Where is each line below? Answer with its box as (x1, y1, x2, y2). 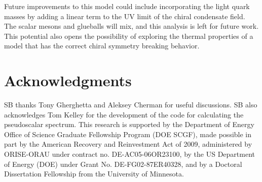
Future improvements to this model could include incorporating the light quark (4, 1, 250, 11)
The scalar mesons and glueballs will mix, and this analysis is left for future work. (4, 21, 259, 31)
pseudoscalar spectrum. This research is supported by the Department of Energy (4, 119, 254, 130)
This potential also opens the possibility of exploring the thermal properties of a (4, 30, 253, 41)
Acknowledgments (4, 70, 132, 91)
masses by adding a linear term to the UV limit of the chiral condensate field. (4, 11, 245, 21)
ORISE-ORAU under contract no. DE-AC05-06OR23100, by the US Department (4, 149, 255, 159)
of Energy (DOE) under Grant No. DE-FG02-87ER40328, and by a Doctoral (4, 158, 242, 169)
